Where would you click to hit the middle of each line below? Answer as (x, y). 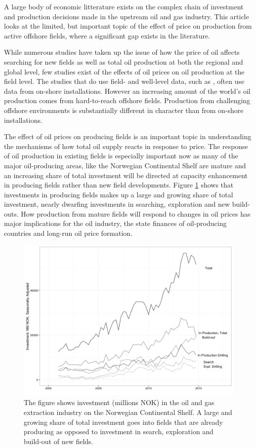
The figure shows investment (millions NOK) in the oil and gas (119, 402)
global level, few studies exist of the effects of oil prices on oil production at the (124, 71)
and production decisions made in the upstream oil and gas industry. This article (127, 16)
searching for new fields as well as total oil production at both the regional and (124, 61)
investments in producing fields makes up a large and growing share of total (119, 194)
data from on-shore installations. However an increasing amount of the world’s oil (127, 91)
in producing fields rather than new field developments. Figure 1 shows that (119, 185)
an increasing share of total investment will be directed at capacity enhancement (126, 175)
